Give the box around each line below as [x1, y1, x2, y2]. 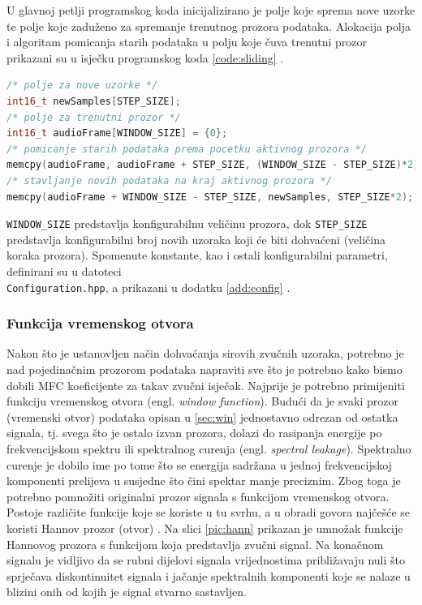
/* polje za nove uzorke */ [6, 79, 158, 92]
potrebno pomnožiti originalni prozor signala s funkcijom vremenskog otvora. [6, 487, 390, 504]
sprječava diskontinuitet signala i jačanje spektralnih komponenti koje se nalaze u [6, 567, 411, 584]
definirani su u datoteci [6, 262, 122, 279]
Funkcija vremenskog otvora [6, 313, 194, 333]
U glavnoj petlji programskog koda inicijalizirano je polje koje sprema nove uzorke [6, 2, 416, 18]
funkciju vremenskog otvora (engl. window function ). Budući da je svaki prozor [6, 393, 398, 410]
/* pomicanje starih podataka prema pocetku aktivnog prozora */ [6, 143, 367, 155]
